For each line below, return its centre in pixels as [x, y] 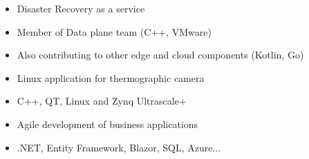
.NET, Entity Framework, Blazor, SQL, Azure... [119, 147]
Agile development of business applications [107, 124]
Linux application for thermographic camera [111, 77]
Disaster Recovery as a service [81, 8]
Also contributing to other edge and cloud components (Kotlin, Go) [160, 55]
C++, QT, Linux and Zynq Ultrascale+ [102, 101]
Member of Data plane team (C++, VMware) [114, 31]
